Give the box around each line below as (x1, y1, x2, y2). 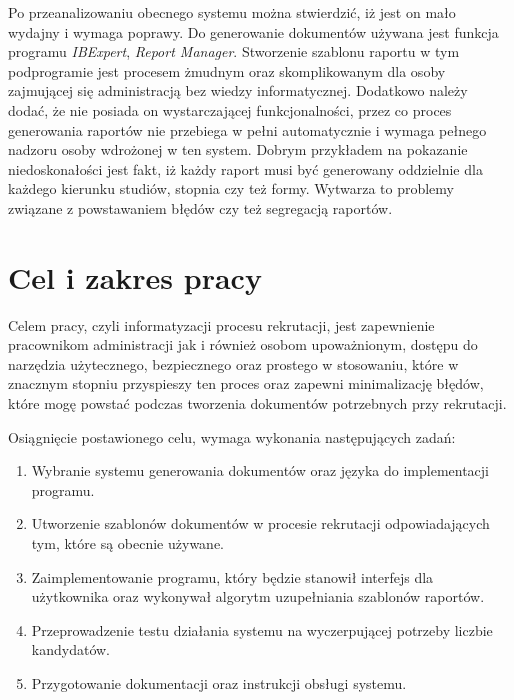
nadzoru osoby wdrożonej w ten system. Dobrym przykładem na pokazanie (8, 139, 468, 160)
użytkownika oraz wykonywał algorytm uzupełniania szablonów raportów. (31, 586, 485, 607)
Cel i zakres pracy (8, 256, 262, 297)
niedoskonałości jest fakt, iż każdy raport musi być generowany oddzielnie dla (8, 158, 483, 179)
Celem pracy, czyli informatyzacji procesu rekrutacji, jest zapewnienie (8, 314, 435, 335)
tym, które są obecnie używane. (31, 533, 225, 553)
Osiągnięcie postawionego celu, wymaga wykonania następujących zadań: (8, 426, 456, 447)
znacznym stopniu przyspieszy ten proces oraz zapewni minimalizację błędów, (8, 373, 484, 394)
